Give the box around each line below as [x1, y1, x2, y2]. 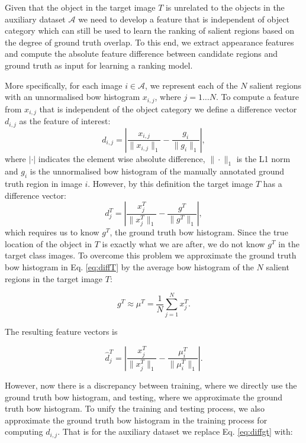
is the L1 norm [236, 152, 291, 164]
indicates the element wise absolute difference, [38, 152, 205, 164]
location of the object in [5, 237, 92, 250]
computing [5, 425, 43, 438]
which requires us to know [5, 226, 99, 238]
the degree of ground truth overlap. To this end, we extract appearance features [5, 35, 294, 48]
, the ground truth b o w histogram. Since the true [109, 226, 288, 238]
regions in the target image [5, 272, 103, 284]
